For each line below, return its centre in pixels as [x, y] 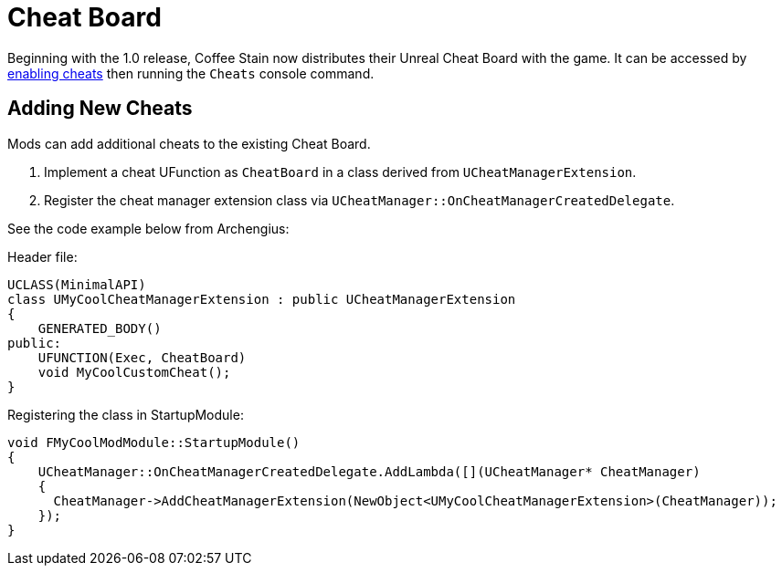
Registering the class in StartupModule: [126, 414]
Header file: [42, 256]
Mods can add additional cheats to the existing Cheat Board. [189, 143]
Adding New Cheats [100, 109]
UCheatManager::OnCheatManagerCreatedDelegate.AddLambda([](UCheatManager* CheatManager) [369, 471]
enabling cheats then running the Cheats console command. [191, 73]
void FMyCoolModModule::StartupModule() [154, 442]
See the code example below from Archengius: [148, 228]
